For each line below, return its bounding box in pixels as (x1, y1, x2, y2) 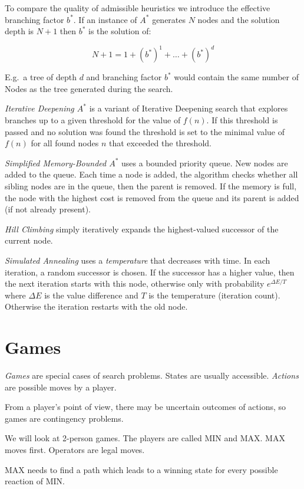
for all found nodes (31, 137, 99, 149)
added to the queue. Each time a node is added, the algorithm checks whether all (5, 168, 298, 180)
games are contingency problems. (5, 412, 124, 424)
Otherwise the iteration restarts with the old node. (5, 300, 188, 313)
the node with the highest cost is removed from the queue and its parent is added (5, 191, 299, 204)
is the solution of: (88, 25, 151, 37)
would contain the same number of (174, 71, 299, 83)
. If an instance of (73, 13, 137, 25)
